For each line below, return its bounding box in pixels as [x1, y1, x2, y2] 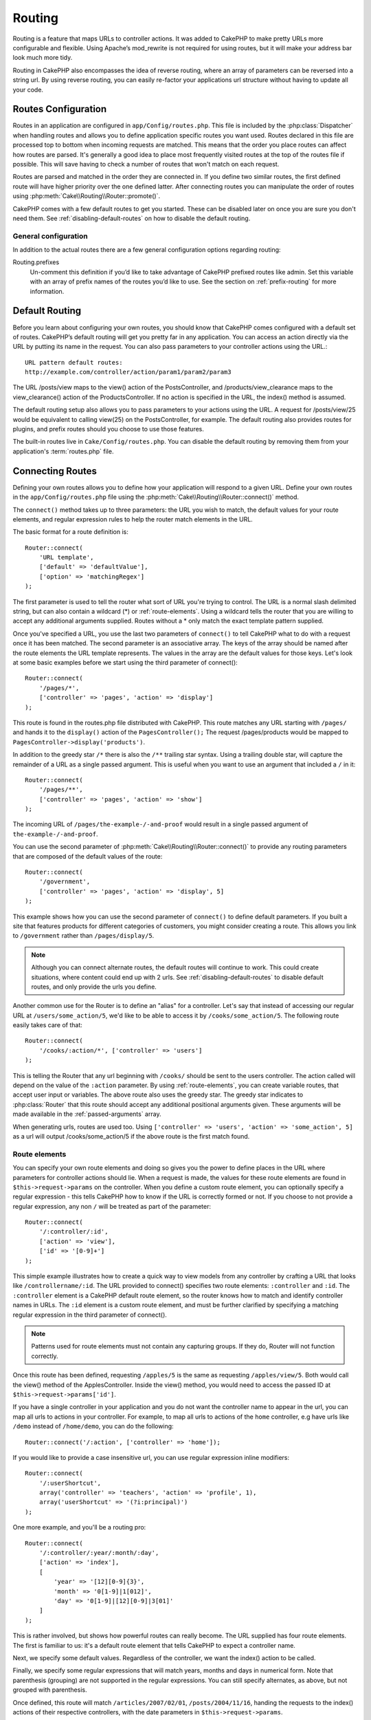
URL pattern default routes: [25, 358, 123, 366]
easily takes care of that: [12, 1021, 82, 1029]
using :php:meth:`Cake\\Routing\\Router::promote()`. [12, 192, 161, 200]
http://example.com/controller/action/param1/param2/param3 [25, 368, 232, 376]
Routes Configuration [12, 103, 107, 115]
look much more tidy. [12, 54, 73, 62]
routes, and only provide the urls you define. [31, 982, 157, 991]
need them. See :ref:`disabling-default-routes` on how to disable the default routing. [12, 214, 251, 222]
